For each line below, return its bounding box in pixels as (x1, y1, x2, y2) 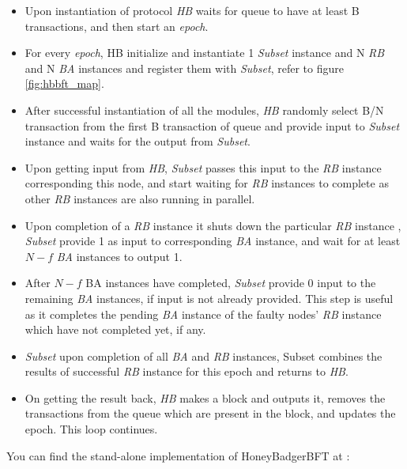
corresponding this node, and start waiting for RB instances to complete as (24, 175, 389, 191)
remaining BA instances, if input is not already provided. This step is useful (24, 289, 394, 306)
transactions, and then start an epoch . (24, 17, 209, 34)
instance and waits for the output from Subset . (24, 133, 251, 149)
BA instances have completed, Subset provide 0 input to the (85, 274, 376, 291)
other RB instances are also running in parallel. (24, 190, 255, 206)
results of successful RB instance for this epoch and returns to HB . (24, 363, 349, 380)
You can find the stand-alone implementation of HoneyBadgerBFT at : (6, 447, 350, 463)
